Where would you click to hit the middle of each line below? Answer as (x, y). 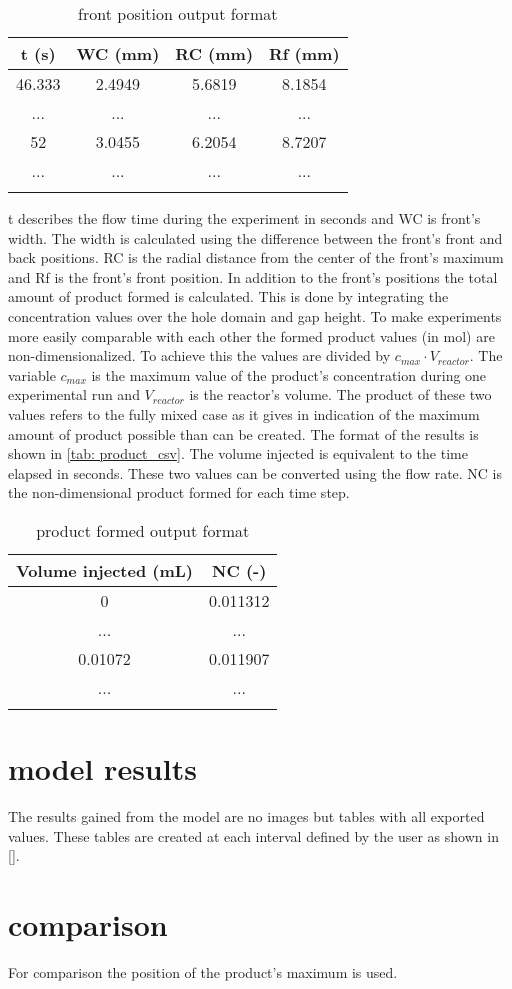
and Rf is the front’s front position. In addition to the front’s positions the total (253, 276)
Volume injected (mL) (104, 570)
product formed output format (143, 530)
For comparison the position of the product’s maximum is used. (203, 971)
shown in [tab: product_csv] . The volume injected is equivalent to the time (238, 453)
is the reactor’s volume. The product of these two (340, 394)
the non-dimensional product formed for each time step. (179, 492)
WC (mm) (118, 53)
